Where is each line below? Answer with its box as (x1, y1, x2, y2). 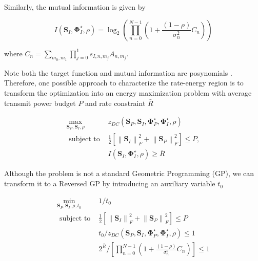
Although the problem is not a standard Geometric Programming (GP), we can (4, 168, 254, 179)
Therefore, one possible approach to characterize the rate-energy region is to (4, 77, 244, 88)
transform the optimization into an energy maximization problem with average (4, 87, 252, 98)
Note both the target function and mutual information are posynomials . (4, 67, 232, 78)
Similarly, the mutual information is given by (4, 2, 146, 12)
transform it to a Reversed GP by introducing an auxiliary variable (4, 178, 215, 189)
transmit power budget (4, 97, 76, 108)
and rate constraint (85, 97, 146, 108)
